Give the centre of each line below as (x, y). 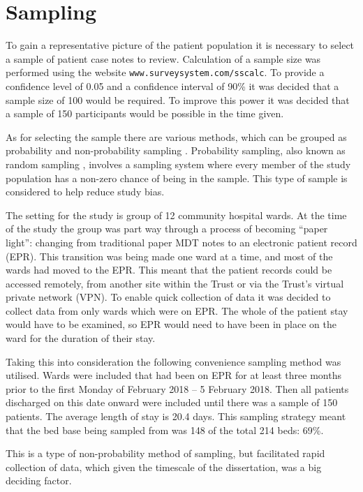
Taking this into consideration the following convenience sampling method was (173, 361)
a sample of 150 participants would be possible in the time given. (145, 113)
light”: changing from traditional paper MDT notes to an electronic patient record (181, 242)
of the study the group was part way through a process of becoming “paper (167, 229)
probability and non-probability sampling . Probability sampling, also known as (176, 150)
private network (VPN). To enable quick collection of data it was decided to (168, 297)
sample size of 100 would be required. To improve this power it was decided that (178, 99)
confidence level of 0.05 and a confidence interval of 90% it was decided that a (172, 85)
